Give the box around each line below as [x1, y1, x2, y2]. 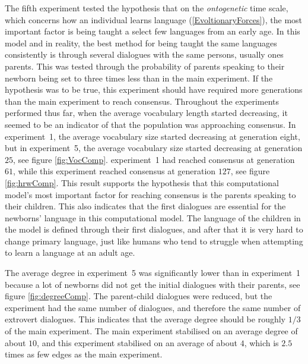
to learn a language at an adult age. [5, 246, 135, 259]
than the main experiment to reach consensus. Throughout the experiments [5, 95, 280, 107]
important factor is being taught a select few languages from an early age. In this [5, 25, 300, 37]
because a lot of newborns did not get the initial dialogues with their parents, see [5, 278, 300, 290]
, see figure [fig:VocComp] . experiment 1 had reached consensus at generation [13, 153, 295, 165]
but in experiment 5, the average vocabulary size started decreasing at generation [5, 142, 303, 154]
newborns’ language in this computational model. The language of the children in [5, 211, 301, 224]
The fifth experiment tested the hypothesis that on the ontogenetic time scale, [5, 2, 288, 14]
